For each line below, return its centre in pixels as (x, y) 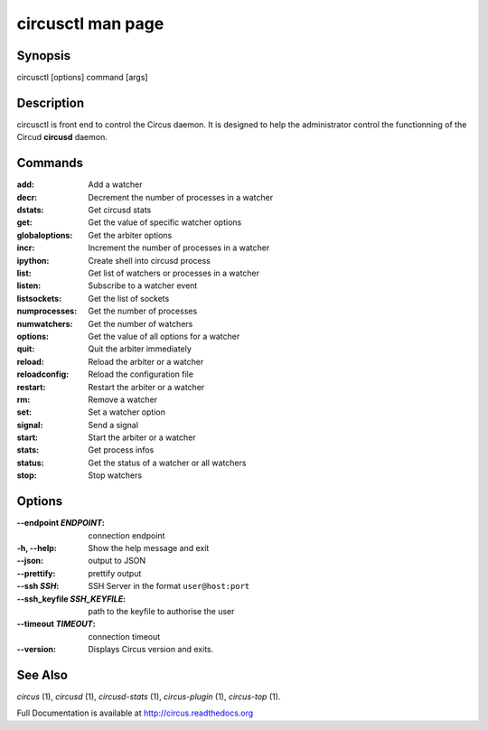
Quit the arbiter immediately (140, 349)
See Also (42, 674)
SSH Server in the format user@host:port (169, 586)
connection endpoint (127, 535)
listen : (29, 285)
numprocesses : (47, 311)
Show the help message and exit (149, 547)
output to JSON (117, 561)
